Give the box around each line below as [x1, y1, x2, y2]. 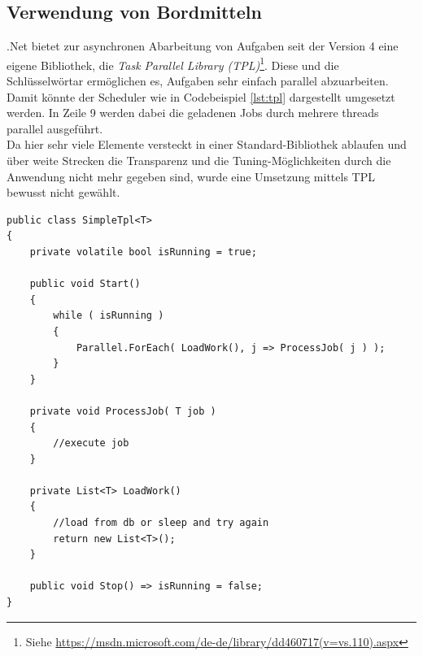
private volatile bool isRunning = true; [29, 245, 257, 258]
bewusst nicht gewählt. [7, 184, 120, 201]
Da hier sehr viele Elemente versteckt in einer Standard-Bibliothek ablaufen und [7, 136, 407, 153]
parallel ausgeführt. [7, 119, 103, 137]
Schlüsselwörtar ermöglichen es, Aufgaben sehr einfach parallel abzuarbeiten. [7, 72, 389, 89]
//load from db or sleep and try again [53, 517, 269, 529]
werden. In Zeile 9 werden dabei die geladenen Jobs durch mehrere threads [7, 104, 379, 121]
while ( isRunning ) [53, 310, 164, 322]
